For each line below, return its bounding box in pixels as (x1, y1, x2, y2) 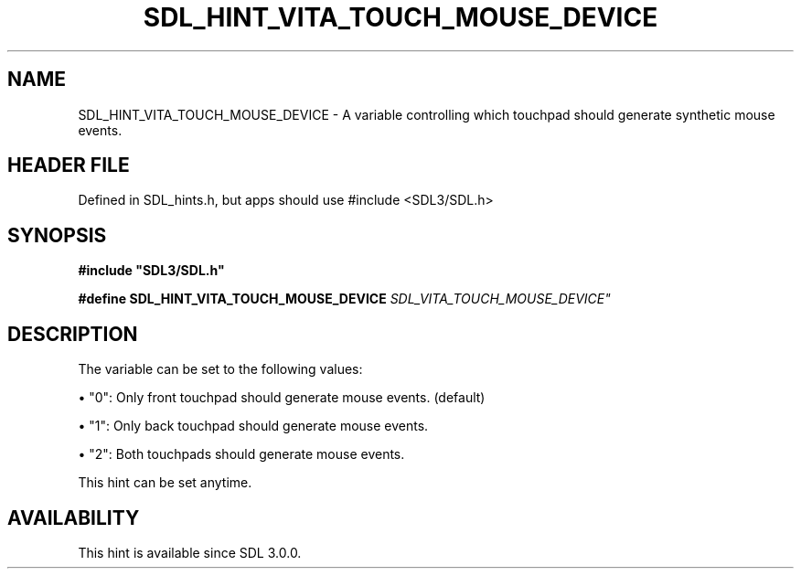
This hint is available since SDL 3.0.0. (78, 544, 302, 560)
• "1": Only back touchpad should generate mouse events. (78, 418, 429, 434)
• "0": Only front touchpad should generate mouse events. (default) (78, 389, 486, 406)
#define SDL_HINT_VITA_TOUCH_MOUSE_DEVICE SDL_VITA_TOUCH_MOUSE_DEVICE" (78, 291, 611, 307)
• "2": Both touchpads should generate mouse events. (78, 446, 405, 463)
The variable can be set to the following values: (78, 361, 363, 378)
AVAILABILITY (7, 506, 140, 529)
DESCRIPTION (7, 322, 138, 346)
